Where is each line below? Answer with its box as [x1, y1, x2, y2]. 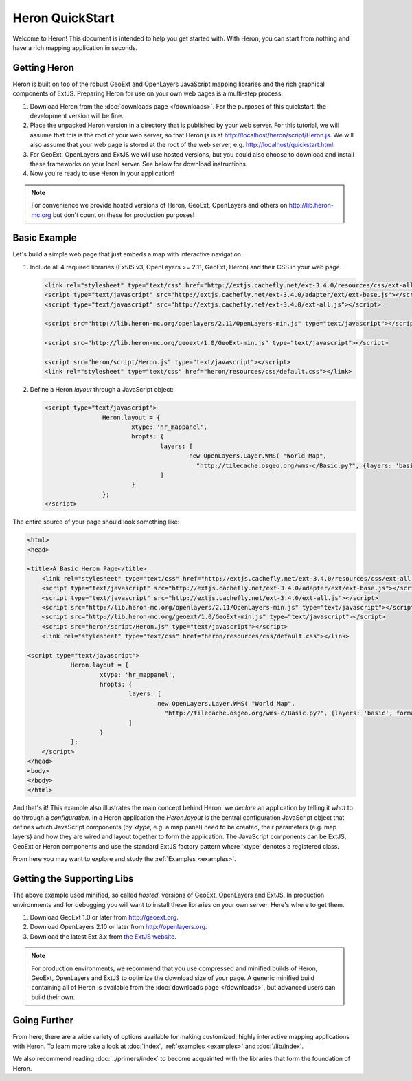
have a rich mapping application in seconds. [12, 43, 138, 52]
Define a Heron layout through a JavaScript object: [30, 386, 174, 394]
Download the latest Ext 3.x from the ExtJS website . [30, 932, 176, 941]
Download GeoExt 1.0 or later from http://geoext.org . [30, 913, 179, 921]
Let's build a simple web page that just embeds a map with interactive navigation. [12, 250, 243, 258]
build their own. [31, 993, 76, 1001]
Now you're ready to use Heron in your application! [30, 169, 174, 178]
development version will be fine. [30, 112, 124, 120]
